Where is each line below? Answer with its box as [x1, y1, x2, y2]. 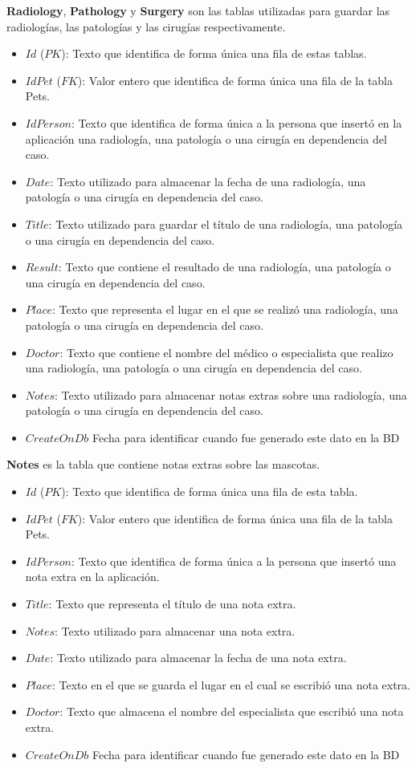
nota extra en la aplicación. [25, 568, 160, 585]
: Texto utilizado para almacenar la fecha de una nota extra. [50, 649, 347, 666]
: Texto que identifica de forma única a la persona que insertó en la [71, 114, 402, 131]
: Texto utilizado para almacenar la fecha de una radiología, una [50, 173, 366, 189]
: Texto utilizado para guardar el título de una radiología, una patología [48, 215, 403, 232]
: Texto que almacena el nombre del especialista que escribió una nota [59, 703, 404, 720]
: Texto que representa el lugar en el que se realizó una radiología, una [51, 301, 398, 318]
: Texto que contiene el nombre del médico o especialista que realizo [59, 343, 394, 360]
